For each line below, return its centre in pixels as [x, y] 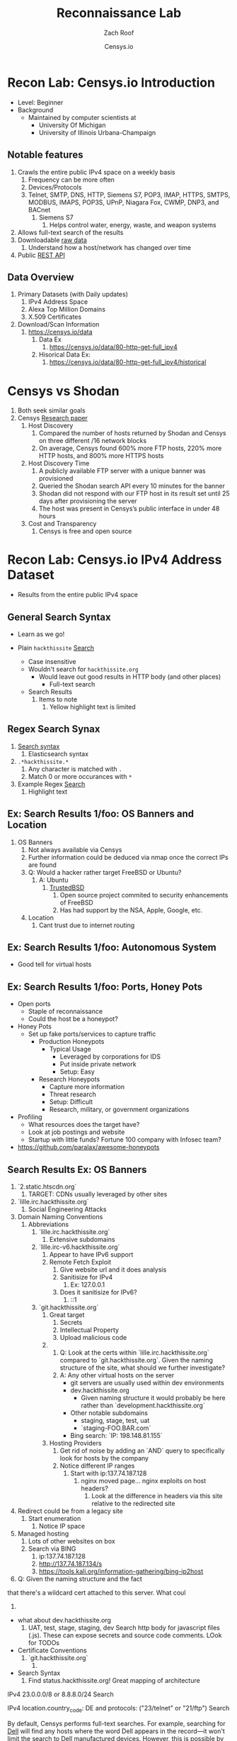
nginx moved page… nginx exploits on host [144, 1481]
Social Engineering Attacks [67, 1209]
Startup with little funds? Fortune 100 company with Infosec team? [125, 1140]
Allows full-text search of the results [70, 232]
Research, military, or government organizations [119, 1110]
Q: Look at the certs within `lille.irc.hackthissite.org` [135, 1353]
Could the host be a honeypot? [73, 1019]
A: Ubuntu [53, 880]
